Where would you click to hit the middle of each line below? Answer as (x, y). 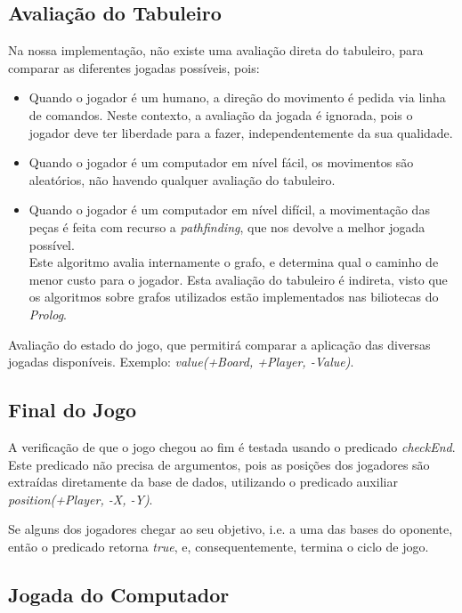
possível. (52, 244)
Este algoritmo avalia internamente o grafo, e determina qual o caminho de (234, 262)
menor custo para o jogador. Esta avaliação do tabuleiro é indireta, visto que (238, 279)
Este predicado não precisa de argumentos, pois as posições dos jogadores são (219, 464)
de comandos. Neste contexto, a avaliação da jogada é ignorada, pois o (221, 114)
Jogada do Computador (119, 594)
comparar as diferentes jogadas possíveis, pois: (134, 67)
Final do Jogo (73, 410)
